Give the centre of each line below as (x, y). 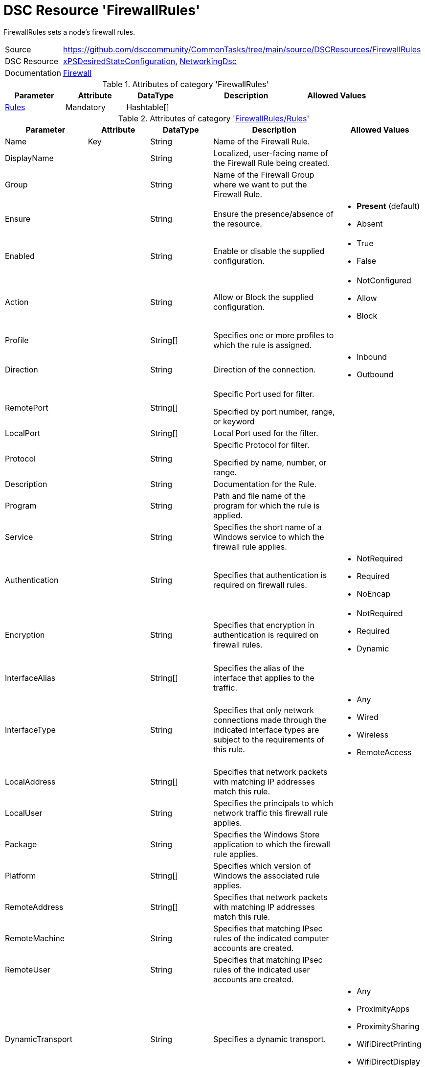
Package (21, 844)
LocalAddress (30, 781)
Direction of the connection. (265, 369)
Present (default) (388, 206)
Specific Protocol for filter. (261, 445)
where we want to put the (260, 184)
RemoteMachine (35, 938)
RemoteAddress (34, 907)
